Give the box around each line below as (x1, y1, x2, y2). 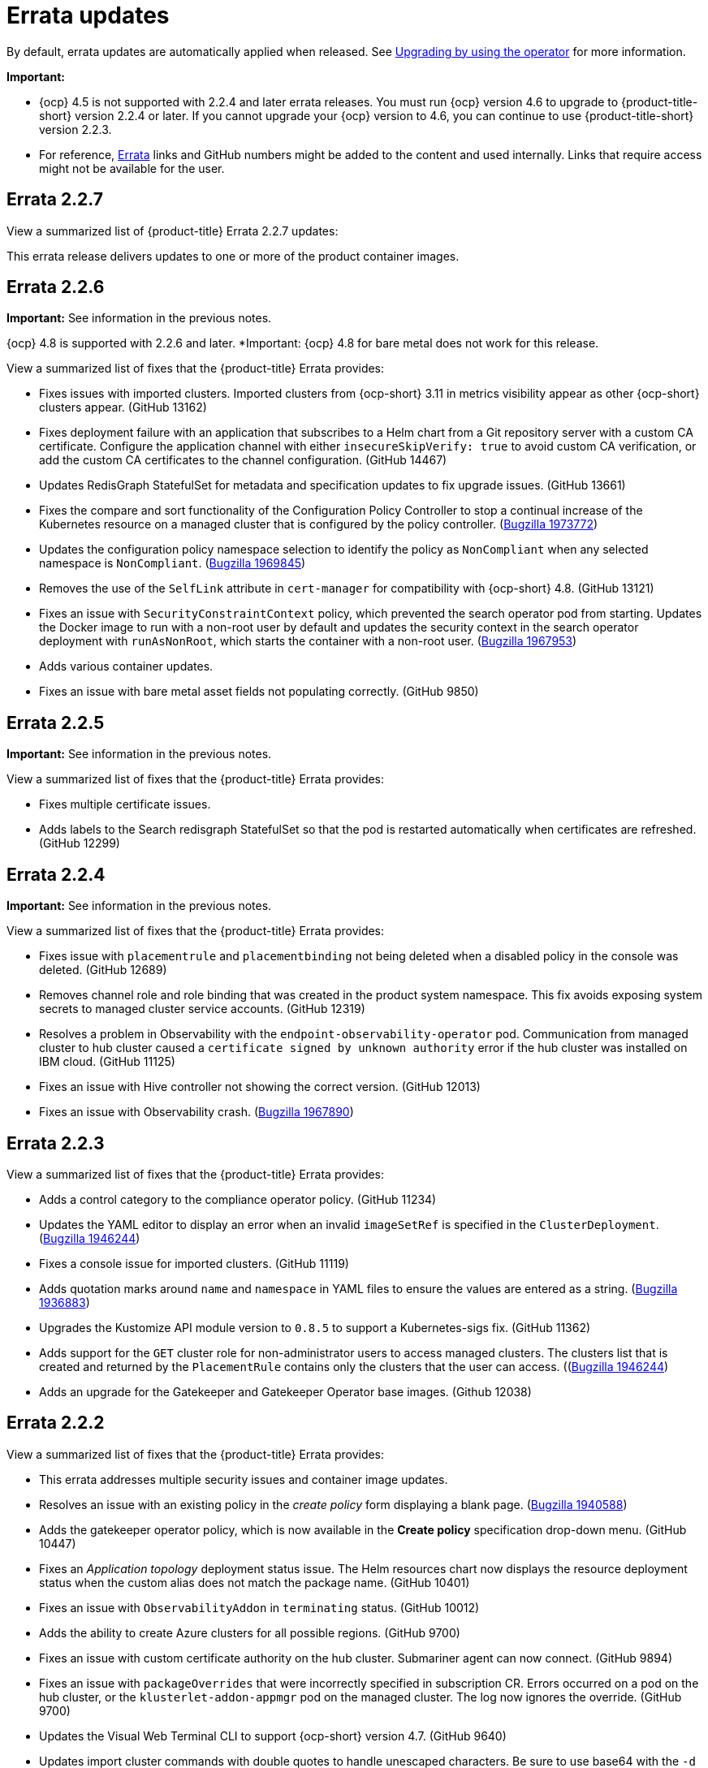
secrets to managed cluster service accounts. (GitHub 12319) (39, 1002, 365, 1016)
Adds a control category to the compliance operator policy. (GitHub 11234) (39, 1192, 437, 1206)
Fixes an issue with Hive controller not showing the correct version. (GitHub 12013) (39, 1080, 481, 1094)
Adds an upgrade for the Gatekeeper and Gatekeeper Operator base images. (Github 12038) (39, 1384, 532, 1399)
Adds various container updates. (39, 659, 214, 674)
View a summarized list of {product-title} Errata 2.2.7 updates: (6, 223, 339, 238)
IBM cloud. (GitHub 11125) (39, 1054, 175, 1069)
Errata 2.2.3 (6, 1132, 105, 1154)
